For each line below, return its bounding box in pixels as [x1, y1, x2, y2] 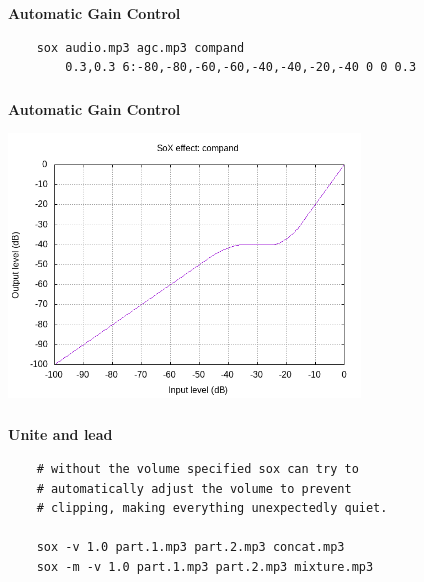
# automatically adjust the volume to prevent [36, 481, 352, 496]
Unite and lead [8, 424, 113, 445]
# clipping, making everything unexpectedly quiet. [36, 501, 388, 516]
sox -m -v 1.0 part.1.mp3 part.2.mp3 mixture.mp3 [36, 559, 374, 574]
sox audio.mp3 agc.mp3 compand [36, 40, 245, 55]
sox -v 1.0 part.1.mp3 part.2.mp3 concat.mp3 [36, 540, 345, 555]
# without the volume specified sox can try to [36, 461, 359, 476]
